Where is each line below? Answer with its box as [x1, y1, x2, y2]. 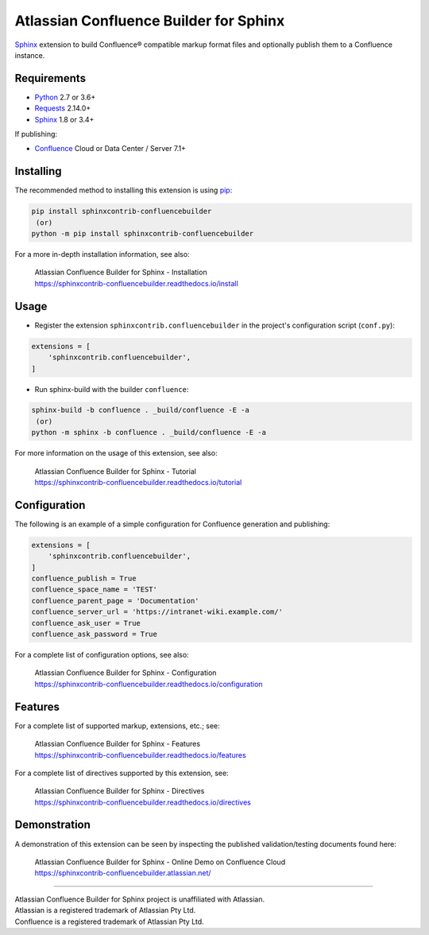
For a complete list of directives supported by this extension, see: [14, 768, 230, 778]
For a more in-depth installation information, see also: [14, 250, 190, 259]
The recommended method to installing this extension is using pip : [14, 185, 233, 195]
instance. [14, 50, 45, 60]
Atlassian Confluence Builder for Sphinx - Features [34, 739, 201, 749]
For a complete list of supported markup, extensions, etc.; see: [14, 720, 220, 731]
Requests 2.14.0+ [34, 103, 91, 113]
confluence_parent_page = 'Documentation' [31, 596, 199, 605]
